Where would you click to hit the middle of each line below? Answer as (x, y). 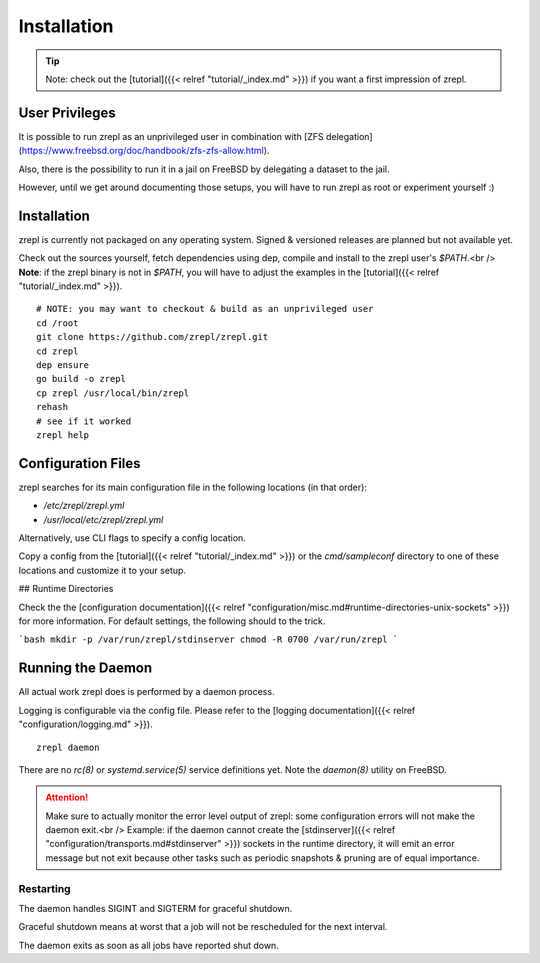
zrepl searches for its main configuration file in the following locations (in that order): (192, 487)
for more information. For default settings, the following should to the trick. (172, 621)
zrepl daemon (68, 747)
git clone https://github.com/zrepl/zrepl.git (152, 337)
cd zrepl (57, 351)
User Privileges (67, 112)
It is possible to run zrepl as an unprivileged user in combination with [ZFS (171, 136)
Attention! (67, 797)
